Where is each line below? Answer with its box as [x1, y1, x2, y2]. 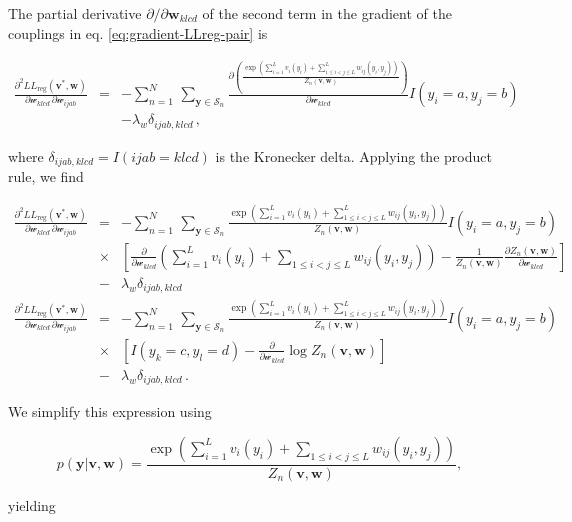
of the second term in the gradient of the [202, 3, 452, 23]
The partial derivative [8, 3, 142, 23]
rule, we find [8, 165, 84, 186]
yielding [8, 494, 56, 515]
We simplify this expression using [8, 401, 212, 422]
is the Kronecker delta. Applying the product [215, 145, 492, 166]
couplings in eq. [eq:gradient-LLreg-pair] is [8, 22, 268, 43]
